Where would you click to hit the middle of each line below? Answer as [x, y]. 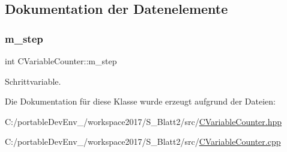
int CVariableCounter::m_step [61, 61]
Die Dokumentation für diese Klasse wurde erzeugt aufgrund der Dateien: [140, 101]
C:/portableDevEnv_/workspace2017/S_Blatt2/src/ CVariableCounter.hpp [143, 121]
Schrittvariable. [33, 81]
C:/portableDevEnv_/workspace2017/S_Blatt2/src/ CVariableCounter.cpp [143, 141]
